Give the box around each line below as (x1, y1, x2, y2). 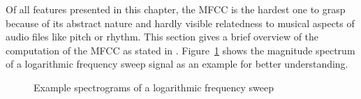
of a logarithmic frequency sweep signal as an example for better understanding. (6, 56, 348, 71)
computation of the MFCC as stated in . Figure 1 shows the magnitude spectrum (6, 43, 355, 57)
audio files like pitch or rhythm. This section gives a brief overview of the (6, 29, 319, 44)
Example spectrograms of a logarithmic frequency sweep (34, 79, 274, 94)
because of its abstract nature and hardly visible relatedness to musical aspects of (6, 15, 355, 30)
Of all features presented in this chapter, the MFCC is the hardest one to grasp (6, 2, 346, 16)
